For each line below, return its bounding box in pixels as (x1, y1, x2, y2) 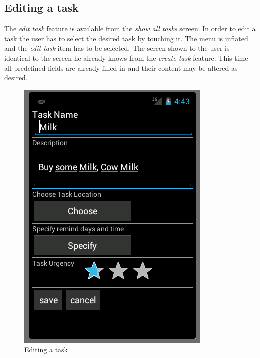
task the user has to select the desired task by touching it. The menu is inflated (4, 33, 248, 43)
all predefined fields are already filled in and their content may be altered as (4, 62, 238, 73)
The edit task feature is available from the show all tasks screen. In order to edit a (4, 23, 256, 34)
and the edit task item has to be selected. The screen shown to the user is (4, 43, 230, 53)
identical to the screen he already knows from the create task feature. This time (4, 52, 248, 63)
